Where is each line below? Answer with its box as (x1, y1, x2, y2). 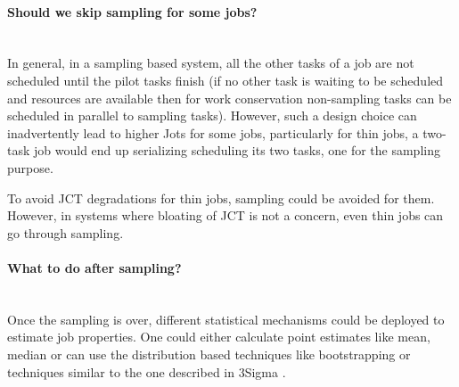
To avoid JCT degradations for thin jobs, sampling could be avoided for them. (7, 188, 435, 207)
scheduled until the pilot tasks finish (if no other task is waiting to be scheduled (7, 70, 444, 89)
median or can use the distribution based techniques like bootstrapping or (7, 344, 411, 363)
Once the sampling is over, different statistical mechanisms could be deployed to (7, 309, 445, 328)
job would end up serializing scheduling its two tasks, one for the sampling (34, 141, 440, 160)
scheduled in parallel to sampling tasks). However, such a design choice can (7, 106, 417, 125)
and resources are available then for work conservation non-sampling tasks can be (7, 88, 452, 107)
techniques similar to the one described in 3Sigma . (7, 362, 286, 381)
